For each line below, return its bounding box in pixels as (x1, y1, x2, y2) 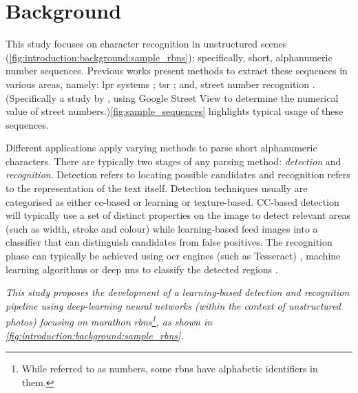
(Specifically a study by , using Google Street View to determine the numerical (6, 90, 339, 105)
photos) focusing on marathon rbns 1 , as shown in (6, 312, 213, 329)
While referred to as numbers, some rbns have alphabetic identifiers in (21, 361, 318, 376)
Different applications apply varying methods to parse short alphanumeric (6, 140, 317, 155)
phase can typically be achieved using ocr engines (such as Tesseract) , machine (6, 248, 341, 263)
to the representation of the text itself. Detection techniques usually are (6, 181, 308, 195)
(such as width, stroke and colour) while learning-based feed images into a (6, 221, 318, 235)
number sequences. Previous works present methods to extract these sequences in (6, 63, 348, 78)
